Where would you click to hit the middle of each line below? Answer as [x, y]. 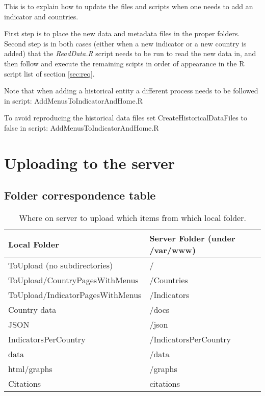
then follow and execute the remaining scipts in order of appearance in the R [124, 63]
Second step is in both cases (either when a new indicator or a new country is [125, 43]
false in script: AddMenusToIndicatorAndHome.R [82, 127]
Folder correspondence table [80, 195]
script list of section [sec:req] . [49, 73]
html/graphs [30, 369]
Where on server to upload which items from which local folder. [132, 218]
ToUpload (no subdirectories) [61, 265]
